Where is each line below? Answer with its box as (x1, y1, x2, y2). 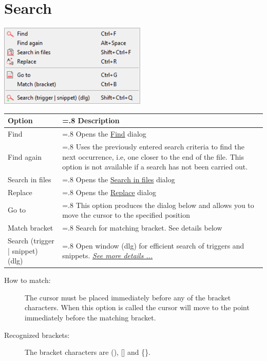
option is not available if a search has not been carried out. (62, 161, 248, 172)
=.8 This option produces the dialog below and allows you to (62, 199, 254, 210)
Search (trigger (8, 235, 54, 245)
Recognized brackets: (4, 329, 70, 340)
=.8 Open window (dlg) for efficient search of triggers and (62, 240, 244, 251)
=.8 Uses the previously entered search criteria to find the (62, 141, 244, 151)
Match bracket (8, 222, 53, 233)
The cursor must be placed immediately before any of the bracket (25, 292, 231, 302)
